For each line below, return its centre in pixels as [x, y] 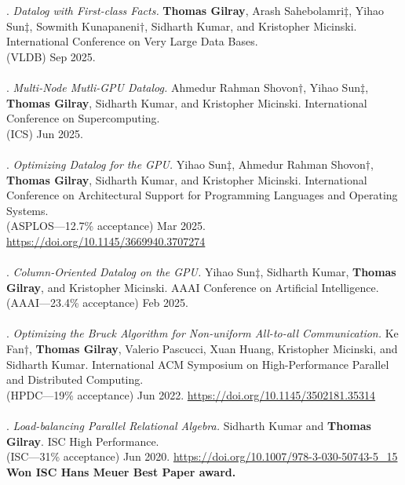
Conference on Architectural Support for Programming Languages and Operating [202, 195]
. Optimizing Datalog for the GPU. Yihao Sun [117, 164]
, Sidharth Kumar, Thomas [328, 272]
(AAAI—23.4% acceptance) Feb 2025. [97, 303]
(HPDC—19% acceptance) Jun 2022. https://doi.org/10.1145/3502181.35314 [191, 394]
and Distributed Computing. [75, 379]
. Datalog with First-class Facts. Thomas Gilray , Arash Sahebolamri [175, 10]
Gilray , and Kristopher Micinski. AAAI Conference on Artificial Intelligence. [193, 287]
